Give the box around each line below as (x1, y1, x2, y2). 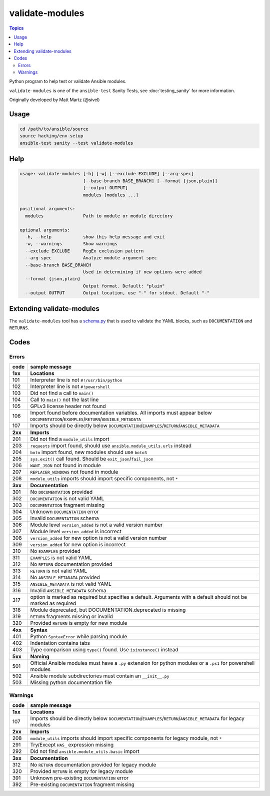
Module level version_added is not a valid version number (30, 521, 163, 528)
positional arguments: (19, 206, 75, 212)
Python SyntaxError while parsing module (30, 633, 127, 640)
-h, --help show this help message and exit (25, 234, 165, 240)
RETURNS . (9, 324, 29, 330)
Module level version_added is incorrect (30, 528, 122, 535)
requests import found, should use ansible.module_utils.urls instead (30, 442, 192, 449)
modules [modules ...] (82, 192, 138, 198)
